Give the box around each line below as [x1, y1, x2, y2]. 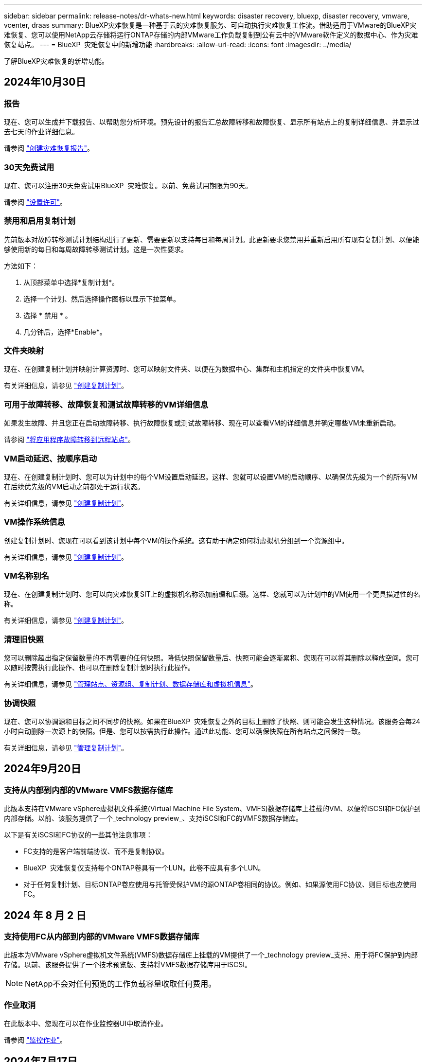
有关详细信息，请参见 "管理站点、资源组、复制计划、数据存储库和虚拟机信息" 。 [4, 680, 257, 689]
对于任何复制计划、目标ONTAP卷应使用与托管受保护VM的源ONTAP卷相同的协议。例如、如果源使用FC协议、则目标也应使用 [23, 880, 417, 889]
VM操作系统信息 [4, 517, 65, 527]
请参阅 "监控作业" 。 [4, 1036, 67, 1044]
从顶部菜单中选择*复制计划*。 [23, 278, 119, 286]
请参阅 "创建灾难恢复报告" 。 [4, 144, 94, 153]
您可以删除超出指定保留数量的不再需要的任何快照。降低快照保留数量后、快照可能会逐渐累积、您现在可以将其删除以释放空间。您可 [4, 654, 419, 662]
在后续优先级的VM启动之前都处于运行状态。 [4, 482, 144, 491]
